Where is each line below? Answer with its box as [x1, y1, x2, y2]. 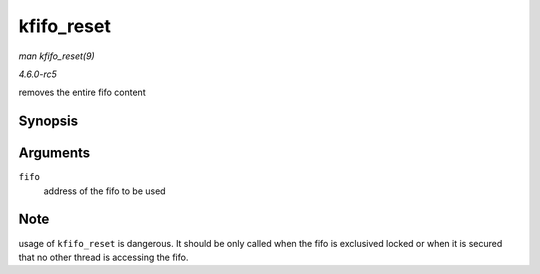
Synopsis [18, 113, 79, 130]
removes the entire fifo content [18, 86, 146, 99]
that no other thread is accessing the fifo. [18, 251, 189, 263]
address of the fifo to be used [43, 185, 166, 197]
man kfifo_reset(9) [18, 50, 95, 62]
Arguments [18, 145, 91, 162]
